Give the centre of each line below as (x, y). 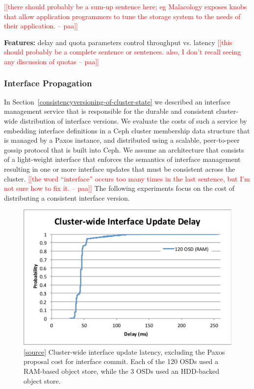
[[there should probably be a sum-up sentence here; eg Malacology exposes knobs (126, 6)
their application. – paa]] (41, 26)
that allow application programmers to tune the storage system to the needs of (122, 16)
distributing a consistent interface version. (67, 197)
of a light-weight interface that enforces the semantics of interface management (122, 159)
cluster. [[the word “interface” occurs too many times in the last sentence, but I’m (127, 178)
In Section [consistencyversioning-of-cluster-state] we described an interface (117, 101)
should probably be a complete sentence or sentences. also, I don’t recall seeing (123, 52)
